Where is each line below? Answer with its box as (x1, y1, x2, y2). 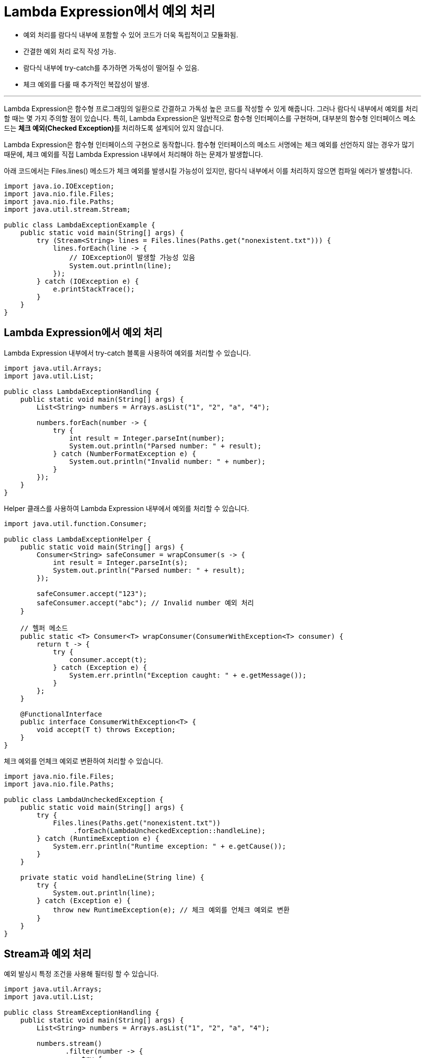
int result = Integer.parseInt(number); (69, 434, 225, 442)
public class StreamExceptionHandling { (4, 1008, 160, 1017)
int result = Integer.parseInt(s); (53, 558, 188, 566)
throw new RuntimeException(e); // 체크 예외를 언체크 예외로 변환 (53, 905, 290, 914)
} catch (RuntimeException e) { (36, 834, 160, 842)
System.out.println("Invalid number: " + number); (69, 457, 266, 465)
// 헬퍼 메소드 (20, 624, 68, 632)
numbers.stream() (36, 1040, 102, 1048)
